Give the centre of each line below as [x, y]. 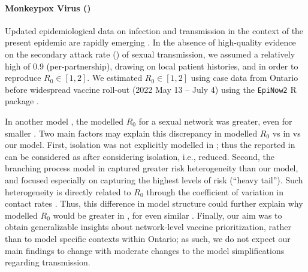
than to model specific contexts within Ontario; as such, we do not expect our [148, 238]
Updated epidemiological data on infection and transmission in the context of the [154, 30]
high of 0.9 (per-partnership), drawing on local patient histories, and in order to [152, 66]
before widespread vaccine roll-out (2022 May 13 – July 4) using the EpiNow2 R [151, 89]
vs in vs [286, 133]
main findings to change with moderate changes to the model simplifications [145, 250]
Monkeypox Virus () [48, 7]
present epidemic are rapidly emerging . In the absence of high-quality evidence [150, 42]
